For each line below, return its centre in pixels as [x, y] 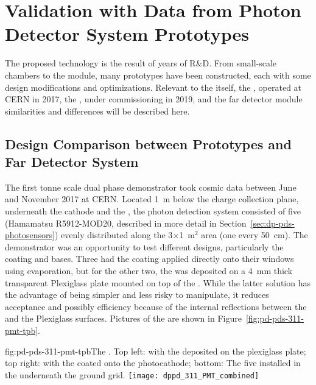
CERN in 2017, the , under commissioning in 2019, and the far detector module [154, 99]
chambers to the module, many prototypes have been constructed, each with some [158, 75]
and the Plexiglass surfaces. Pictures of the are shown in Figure [123, 318]
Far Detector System [72, 162]
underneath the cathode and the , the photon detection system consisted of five [153, 211]
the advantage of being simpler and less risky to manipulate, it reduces [137, 295]
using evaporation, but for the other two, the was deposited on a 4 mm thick [149, 271]
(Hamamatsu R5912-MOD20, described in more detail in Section [126, 223]
